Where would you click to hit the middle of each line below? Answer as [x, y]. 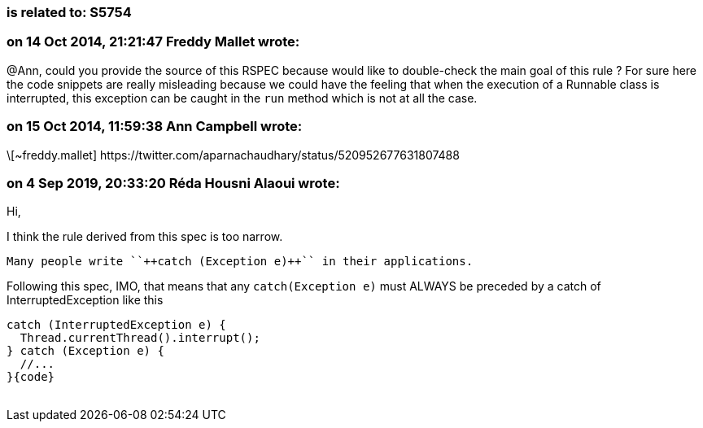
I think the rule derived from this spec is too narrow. [145, 237]
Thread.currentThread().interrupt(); [140, 338]
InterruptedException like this [85, 300]
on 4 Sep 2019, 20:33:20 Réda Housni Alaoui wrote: [173, 183]
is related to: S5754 [69, 12]
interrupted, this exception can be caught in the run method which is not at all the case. [242, 98]
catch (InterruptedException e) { [116, 325]
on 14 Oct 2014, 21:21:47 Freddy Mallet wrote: [153, 42]
